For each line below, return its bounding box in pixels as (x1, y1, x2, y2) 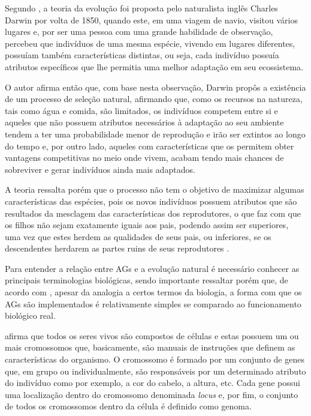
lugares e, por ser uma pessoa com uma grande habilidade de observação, (5, 25, 273, 38)
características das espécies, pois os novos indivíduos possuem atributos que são (5, 194, 297, 207)
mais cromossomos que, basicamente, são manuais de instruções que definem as (5, 341, 295, 354)
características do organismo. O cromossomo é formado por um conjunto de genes (5, 353, 304, 366)
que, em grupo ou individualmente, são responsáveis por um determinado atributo (5, 364, 306, 377)
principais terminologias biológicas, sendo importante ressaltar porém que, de (5, 274, 288, 286)
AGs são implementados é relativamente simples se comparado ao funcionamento (5, 297, 301, 310)
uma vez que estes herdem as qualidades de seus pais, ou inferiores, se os (5, 230, 271, 243)
